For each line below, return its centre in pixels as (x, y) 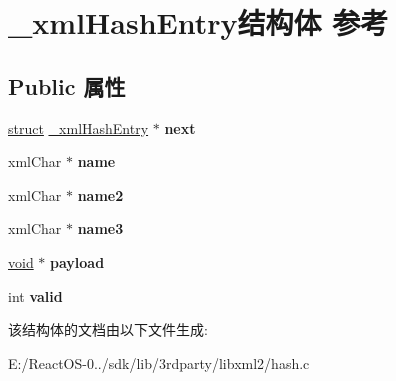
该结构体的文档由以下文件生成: (108, 329)
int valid (35, 295)
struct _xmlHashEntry (78, 127)
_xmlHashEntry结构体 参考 (198, 22)
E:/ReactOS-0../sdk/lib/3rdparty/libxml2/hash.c (159, 362)
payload (77, 261)
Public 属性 (67, 85)
